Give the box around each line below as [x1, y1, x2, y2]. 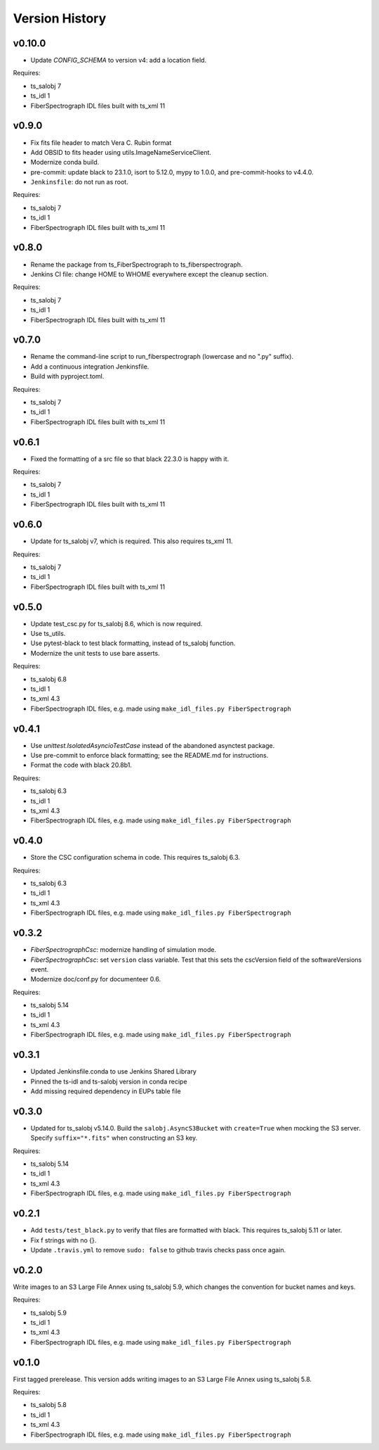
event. [30, 965, 49, 974]
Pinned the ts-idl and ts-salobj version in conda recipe [30, 1077, 187, 1086]
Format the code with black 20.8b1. [30, 761, 133, 770]
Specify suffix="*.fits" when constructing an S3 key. [30, 1133, 198, 1143]
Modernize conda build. [30, 158, 100, 167]
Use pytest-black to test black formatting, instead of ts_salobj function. [30, 639, 236, 647]
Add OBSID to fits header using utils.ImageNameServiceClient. [30, 148, 212, 156]
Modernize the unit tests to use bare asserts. [30, 649, 161, 657]
